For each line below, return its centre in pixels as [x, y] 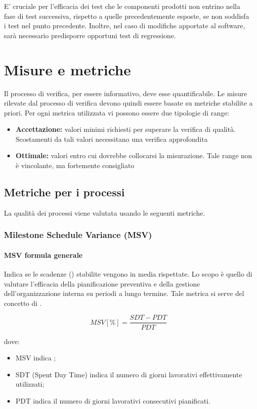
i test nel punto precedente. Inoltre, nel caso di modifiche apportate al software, [125, 26]
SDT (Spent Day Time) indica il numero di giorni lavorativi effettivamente [129, 374]
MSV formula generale [43, 255]
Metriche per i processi [64, 192]
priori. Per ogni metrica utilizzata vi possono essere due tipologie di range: [117, 112]
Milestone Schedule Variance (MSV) [78, 235]
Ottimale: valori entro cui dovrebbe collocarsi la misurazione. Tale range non [134, 155]
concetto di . [23, 303]
